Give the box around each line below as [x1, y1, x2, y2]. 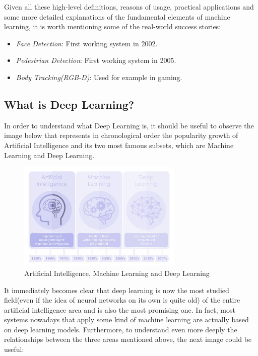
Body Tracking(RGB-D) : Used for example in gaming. [16, 72, 182, 82]
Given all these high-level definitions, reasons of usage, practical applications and [4, 2, 254, 12]
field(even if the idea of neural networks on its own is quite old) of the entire [4, 295, 240, 305]
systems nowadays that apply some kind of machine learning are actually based [4, 314, 249, 325]
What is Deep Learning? [4, 96, 135, 112]
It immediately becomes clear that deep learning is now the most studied [4, 284, 229, 295]
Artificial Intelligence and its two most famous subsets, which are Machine [4, 139, 234, 150]
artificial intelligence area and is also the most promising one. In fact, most [4, 304, 235, 315]
